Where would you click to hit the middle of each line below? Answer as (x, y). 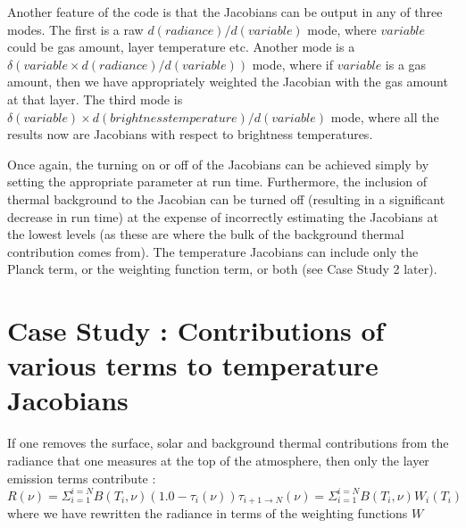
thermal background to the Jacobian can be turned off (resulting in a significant (226, 198)
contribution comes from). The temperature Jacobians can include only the (213, 251)
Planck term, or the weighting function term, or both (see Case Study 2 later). (222, 269)
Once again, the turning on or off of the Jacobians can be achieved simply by (218, 164)
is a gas (406, 64)
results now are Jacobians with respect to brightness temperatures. (190, 134)
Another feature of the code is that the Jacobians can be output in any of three (225, 12)
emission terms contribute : (82, 478)
